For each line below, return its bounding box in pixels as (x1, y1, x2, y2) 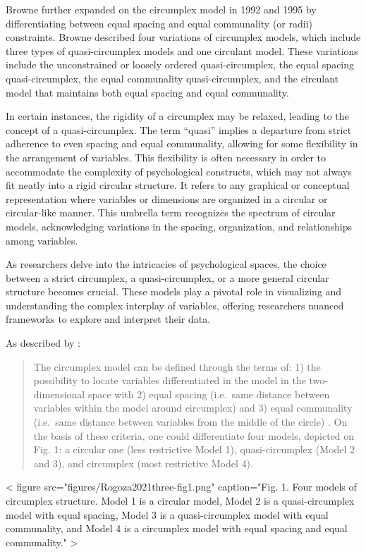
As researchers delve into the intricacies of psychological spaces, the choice (6, 257, 327, 271)
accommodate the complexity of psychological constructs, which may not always (6, 164, 352, 178)
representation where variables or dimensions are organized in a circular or (6, 191, 328, 206)
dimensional (33, 386, 85, 401)
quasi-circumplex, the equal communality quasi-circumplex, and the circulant (6, 70, 339, 85)
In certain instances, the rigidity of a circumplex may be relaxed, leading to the (6, 109, 349, 123)
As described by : (6, 336, 80, 350)
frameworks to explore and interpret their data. (6, 312, 211, 326)
